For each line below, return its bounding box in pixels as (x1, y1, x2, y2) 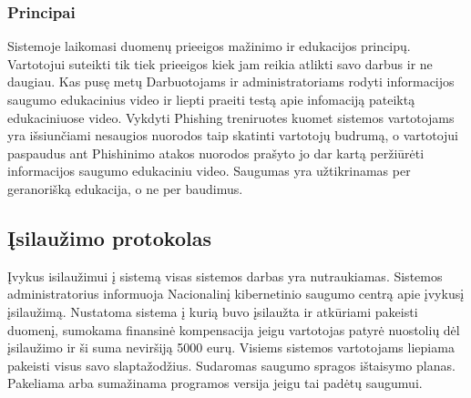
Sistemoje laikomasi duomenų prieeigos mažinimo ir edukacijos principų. (7, 36, 411, 56)
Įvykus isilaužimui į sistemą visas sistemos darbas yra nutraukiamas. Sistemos (7, 266, 443, 285)
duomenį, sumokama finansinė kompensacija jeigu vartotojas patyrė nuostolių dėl (7, 320, 460, 339)
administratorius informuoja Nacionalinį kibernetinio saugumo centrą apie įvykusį (7, 284, 465, 303)
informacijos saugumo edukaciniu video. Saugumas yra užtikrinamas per (7, 161, 411, 180)
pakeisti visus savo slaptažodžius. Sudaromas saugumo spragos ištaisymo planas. (7, 355, 456, 374)
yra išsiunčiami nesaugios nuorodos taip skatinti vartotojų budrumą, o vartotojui (7, 126, 459, 145)
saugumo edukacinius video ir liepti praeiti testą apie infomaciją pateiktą (7, 90, 415, 108)
